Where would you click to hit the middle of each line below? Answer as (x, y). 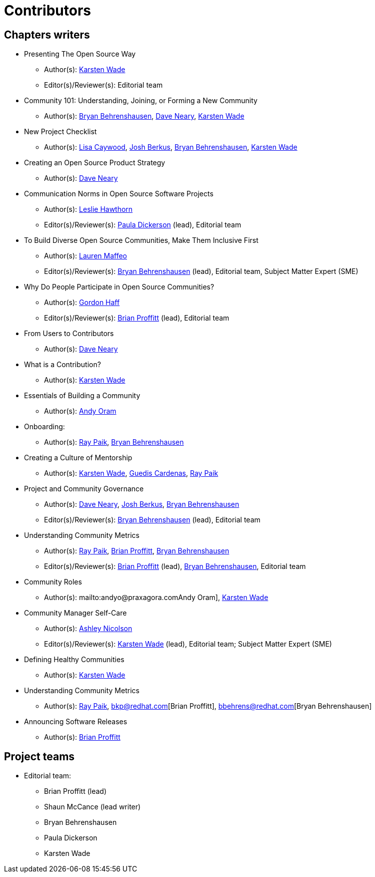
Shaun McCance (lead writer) (92, 807)
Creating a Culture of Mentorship (78, 458)
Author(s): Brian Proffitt (82, 737)
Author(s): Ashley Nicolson (88, 629)
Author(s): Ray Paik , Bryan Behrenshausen (114, 442)
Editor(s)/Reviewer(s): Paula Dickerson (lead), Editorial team (143, 225)
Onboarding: (44, 427)
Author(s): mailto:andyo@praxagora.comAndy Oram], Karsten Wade (156, 598)
